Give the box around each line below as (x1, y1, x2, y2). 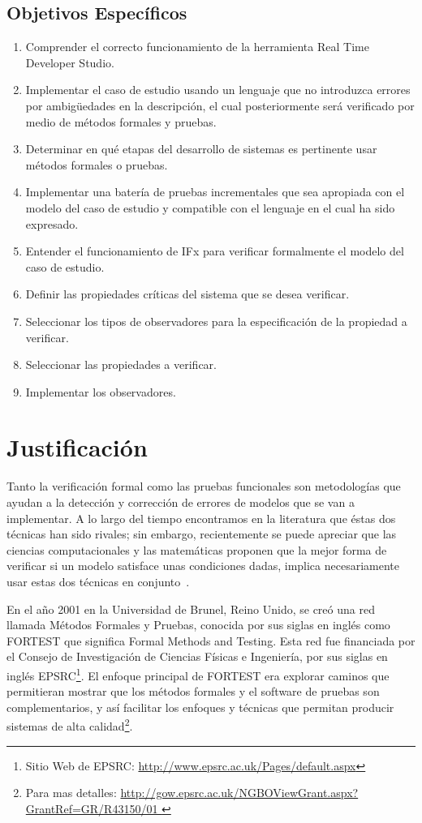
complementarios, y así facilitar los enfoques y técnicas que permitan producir (6, 698, 394, 715)
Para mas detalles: (25, 784, 117, 801)
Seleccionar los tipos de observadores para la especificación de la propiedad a (25, 312, 407, 329)
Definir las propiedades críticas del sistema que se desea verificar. (25, 285, 350, 302)
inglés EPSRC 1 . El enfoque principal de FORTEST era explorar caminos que (6, 664, 390, 684)
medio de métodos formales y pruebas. (25, 113, 217, 130)
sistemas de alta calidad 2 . (6, 715, 133, 735)
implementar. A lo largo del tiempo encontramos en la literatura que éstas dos (6, 509, 396, 526)
